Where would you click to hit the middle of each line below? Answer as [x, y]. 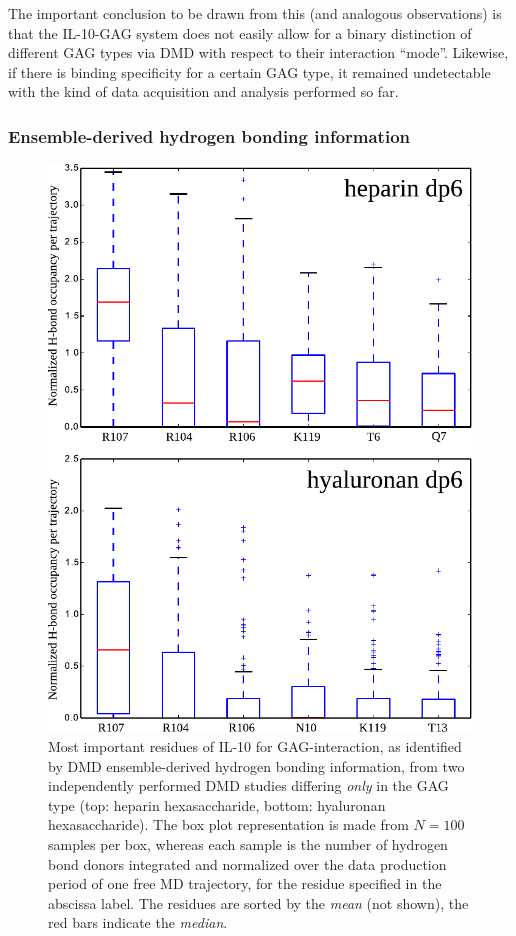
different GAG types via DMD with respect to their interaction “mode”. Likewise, [258, 52]
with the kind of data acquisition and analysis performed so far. [203, 91]
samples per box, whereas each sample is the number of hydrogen [248, 843]
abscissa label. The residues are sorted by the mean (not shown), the [258, 902]
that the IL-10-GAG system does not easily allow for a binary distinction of [240, 32]
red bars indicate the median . [138, 922]
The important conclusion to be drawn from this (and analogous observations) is [255, 13]
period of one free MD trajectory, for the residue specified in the [245, 883]
